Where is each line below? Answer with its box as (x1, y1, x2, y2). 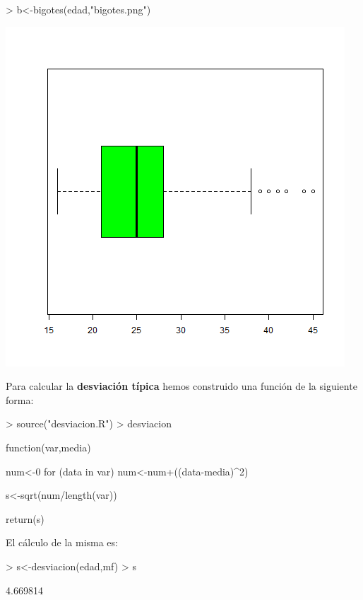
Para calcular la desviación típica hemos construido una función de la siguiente (6, 379, 357, 393)
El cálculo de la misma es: (6, 535, 118, 550)
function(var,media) (6, 439, 91, 454)
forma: (6, 392, 34, 407)
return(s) (6, 511, 44, 526)
